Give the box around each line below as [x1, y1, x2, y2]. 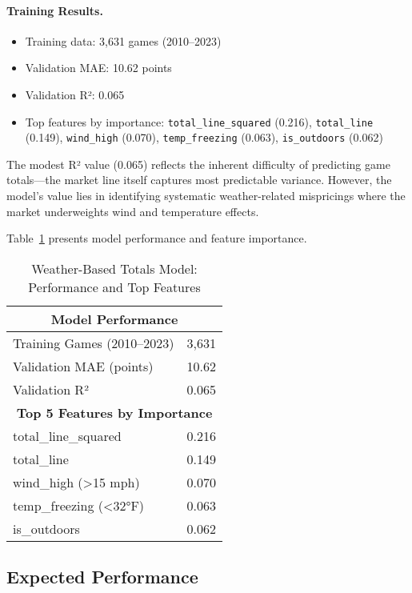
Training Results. [6, 2, 103, 18]
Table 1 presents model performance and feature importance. [6, 230, 307, 246]
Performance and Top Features [28, 277, 201, 296]
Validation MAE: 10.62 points [25, 59, 172, 76]
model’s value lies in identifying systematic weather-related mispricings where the [6, 187, 406, 204]
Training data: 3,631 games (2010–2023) [25, 32, 222, 49]
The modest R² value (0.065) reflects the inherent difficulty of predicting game [6, 155, 390, 172]
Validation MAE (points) [13, 356, 154, 375]
